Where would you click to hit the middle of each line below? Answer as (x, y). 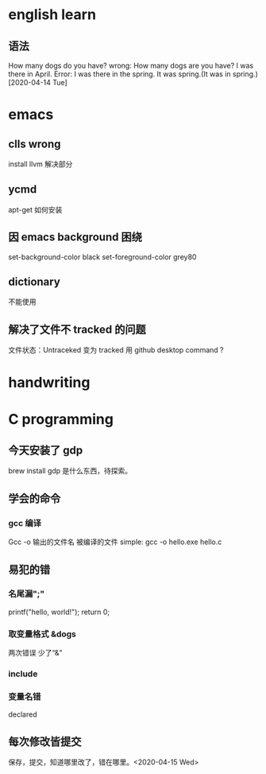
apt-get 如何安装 (35, 209)
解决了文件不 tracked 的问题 (77, 329)
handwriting (49, 383)
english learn (52, 15)
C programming (61, 419)
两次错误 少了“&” (35, 653)
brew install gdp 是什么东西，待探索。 (70, 471)
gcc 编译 (25, 523)
